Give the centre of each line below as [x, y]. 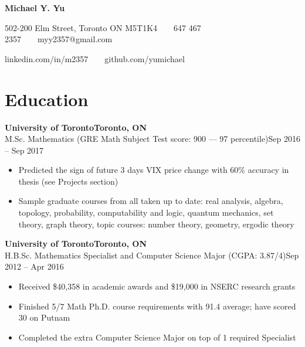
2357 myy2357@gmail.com [59, 39]
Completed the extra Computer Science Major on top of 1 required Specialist [157, 337]
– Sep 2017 [24, 150]
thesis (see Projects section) [68, 181]
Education [47, 99]
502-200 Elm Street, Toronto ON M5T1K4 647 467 [103, 27]
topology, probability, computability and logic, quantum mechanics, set [146, 212]
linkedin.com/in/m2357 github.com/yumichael [95, 58]
